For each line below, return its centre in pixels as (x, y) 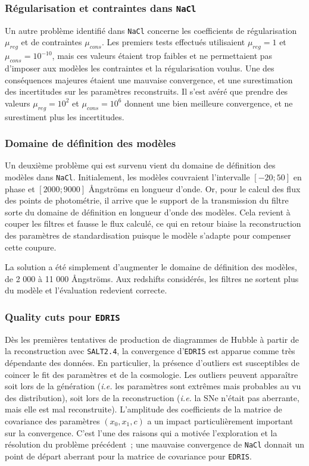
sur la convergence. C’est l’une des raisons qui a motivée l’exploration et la (141, 432)
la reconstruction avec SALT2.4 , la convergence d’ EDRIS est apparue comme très (150, 351)
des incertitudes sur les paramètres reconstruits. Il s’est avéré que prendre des (146, 91)
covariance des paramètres (52, 421)
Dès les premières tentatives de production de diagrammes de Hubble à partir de (152, 339)
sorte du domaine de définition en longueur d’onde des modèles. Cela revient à (148, 212)
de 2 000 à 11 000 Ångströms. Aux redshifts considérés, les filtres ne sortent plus (152, 278)
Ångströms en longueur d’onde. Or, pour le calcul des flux (194, 188)
